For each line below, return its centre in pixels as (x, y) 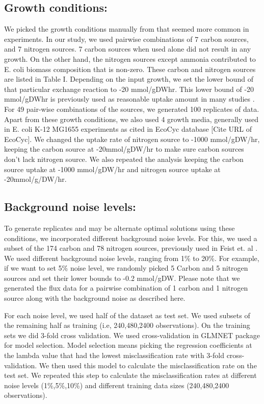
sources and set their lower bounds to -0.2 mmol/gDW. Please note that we (122, 278)
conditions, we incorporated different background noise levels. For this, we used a (131, 238)
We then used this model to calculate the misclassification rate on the (148, 365)
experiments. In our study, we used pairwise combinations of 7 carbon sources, (126, 39)
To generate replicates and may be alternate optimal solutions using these (120, 228)
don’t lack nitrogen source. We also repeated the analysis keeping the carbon (124, 159)
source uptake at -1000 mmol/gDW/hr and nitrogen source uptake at (112, 169)
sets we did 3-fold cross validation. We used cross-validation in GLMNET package (132, 335)
